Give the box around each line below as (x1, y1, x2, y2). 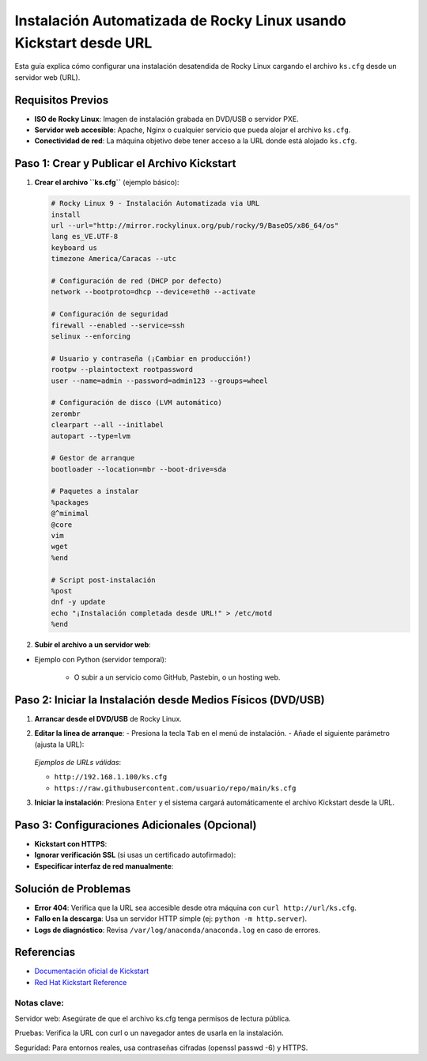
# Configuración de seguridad (51, 309, 168, 319)
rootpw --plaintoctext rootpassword (51, 365, 194, 374)
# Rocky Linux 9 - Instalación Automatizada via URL (51, 199, 260, 208)
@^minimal (51, 509, 89, 518)
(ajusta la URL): (34, 740, 85, 749)
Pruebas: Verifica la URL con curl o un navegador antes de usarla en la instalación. (14, 1029, 284, 1038)
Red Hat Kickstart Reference (34, 977, 127, 987)
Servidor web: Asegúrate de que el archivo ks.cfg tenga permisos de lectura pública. (14, 1014, 292, 1023)
